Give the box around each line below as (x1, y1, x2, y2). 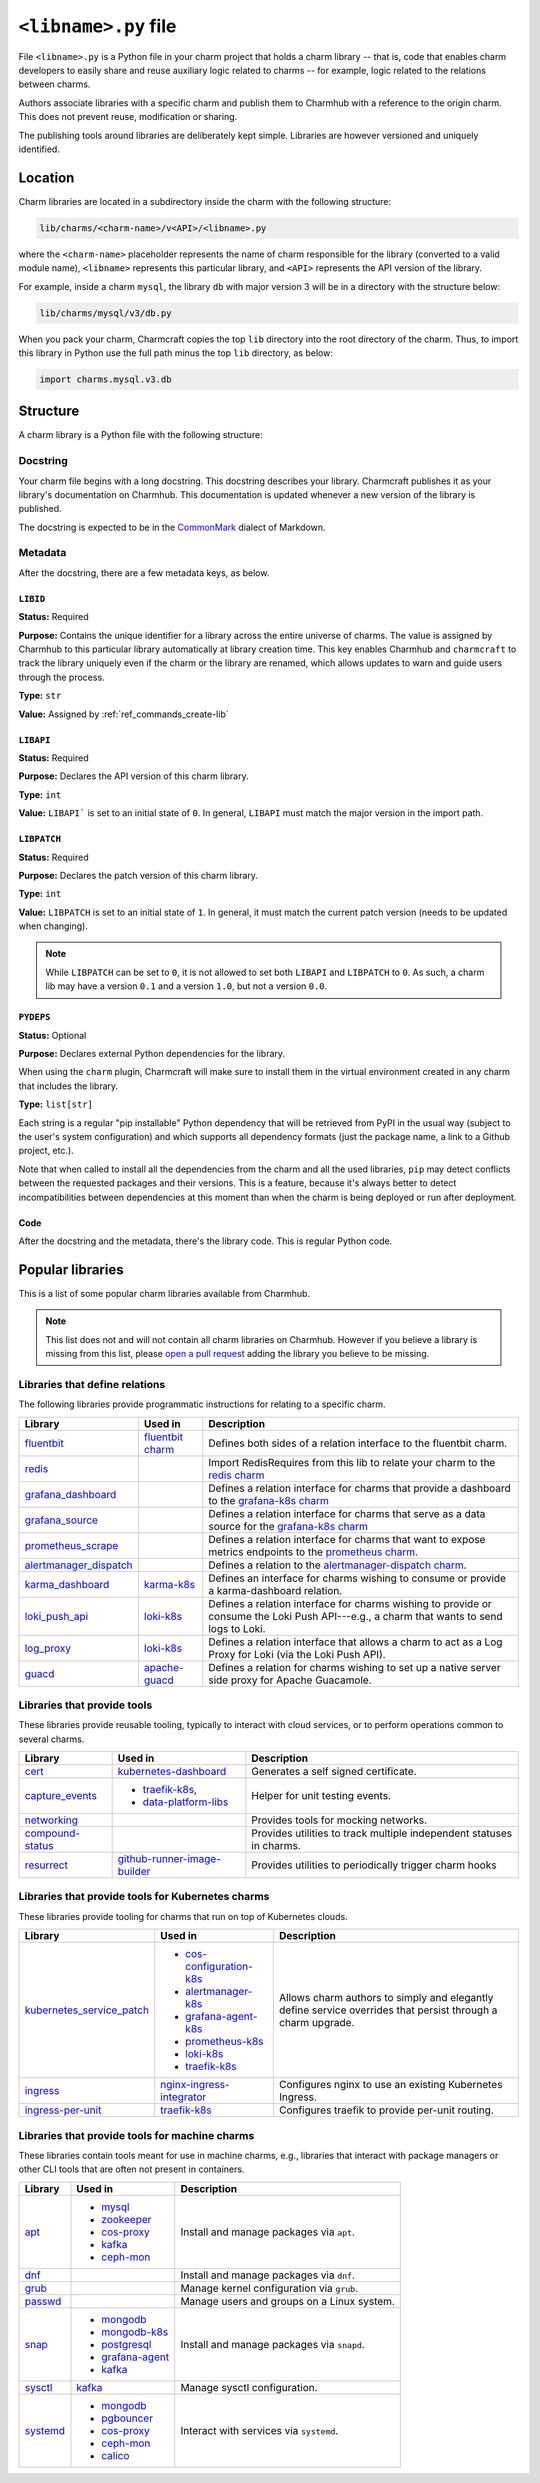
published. (18, 503, 62, 515)
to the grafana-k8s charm (208, 1493, 329, 1507)
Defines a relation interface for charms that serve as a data (208, 1506, 486, 1520)
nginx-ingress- (160, 2078, 230, 2092)
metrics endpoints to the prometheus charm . (208, 1545, 419, 1559)
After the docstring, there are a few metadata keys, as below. (18, 566, 270, 579)
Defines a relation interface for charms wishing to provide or (208, 1596, 492, 1610)
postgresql (101, 2337, 152, 2351)
